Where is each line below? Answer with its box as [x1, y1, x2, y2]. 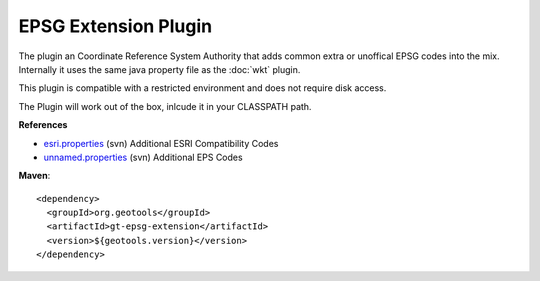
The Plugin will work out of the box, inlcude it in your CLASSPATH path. [18, 100, 312, 112]
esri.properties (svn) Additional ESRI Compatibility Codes [43, 137, 279, 149]
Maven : [18, 170, 51, 182]
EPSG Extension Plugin [18, 15, 213, 37]
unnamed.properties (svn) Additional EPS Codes [43, 151, 244, 163]
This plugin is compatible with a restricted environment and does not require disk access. [18, 82, 387, 94]
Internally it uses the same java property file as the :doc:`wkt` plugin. [18, 63, 301, 75]
